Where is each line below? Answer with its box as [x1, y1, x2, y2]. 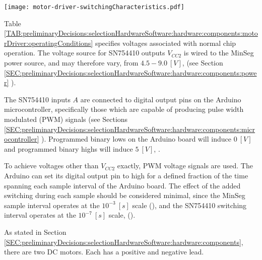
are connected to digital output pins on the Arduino [80, 94, 241, 104]
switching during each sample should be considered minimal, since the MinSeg [4, 190, 245, 201]
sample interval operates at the [4, 200, 100, 210]
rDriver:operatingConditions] [4, 37, 93, 48]
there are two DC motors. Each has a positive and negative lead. [4, 246, 204, 257]
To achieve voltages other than [4, 160, 99, 171]
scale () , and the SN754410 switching [132, 200, 247, 210]
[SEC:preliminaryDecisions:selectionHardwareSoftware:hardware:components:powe [4, 67, 257, 78]
